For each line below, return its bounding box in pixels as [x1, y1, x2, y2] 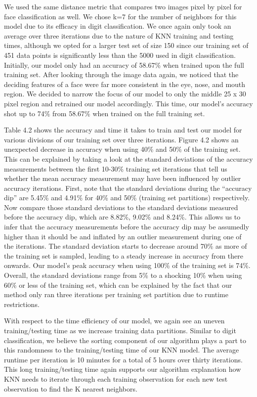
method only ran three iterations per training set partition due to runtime [4, 289, 228, 300]
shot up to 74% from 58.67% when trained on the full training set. [4, 108, 205, 118]
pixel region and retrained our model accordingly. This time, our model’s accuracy [4, 98, 253, 108]
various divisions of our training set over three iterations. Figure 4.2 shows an [4, 134, 239, 144]
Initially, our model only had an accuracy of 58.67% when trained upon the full [4, 59, 244, 70]
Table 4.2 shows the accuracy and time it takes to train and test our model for [4, 125, 242, 135]
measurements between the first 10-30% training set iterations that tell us [4, 163, 227, 174]
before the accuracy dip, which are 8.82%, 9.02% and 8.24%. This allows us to [4, 212, 241, 222]
